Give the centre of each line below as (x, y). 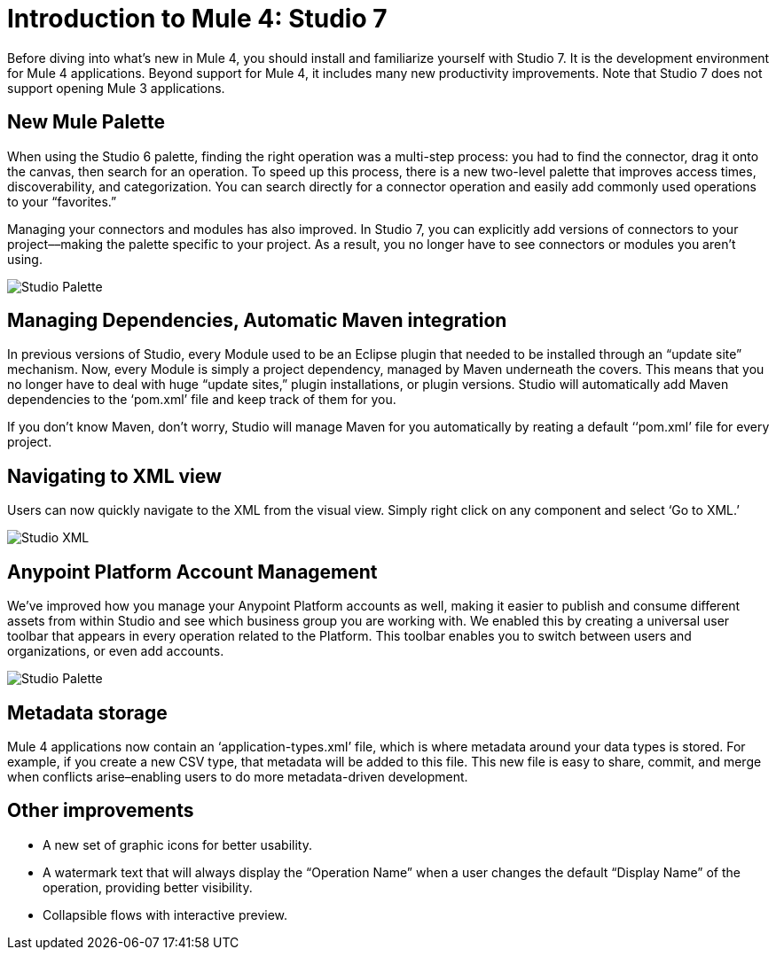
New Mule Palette (86, 122)
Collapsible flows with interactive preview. (165, 914)
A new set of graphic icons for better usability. (177, 844)
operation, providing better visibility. (148, 887)
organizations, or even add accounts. (116, 651)
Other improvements (101, 811)
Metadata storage (87, 712)
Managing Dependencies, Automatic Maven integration (257, 321)
